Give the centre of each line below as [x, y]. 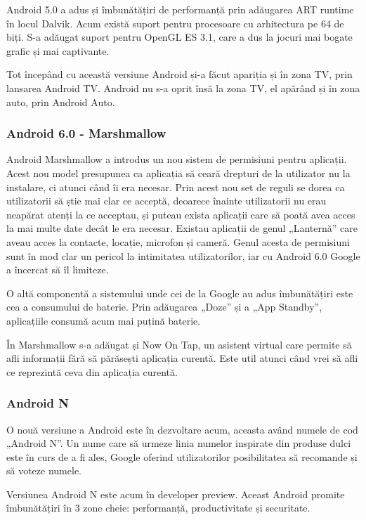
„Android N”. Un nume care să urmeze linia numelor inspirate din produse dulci [179, 443]
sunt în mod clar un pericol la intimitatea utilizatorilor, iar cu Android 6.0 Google [183, 255]
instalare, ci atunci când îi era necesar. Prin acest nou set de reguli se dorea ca [176, 187]
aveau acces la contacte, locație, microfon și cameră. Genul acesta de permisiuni [178, 241]
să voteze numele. [44, 470]
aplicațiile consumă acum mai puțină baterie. [104, 320]
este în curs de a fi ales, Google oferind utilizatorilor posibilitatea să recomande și [182, 456]
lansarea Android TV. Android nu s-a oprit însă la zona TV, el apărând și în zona [183, 87]
